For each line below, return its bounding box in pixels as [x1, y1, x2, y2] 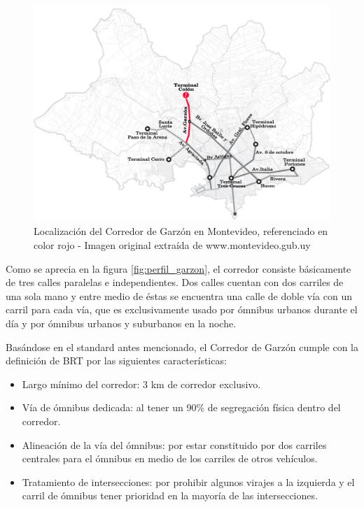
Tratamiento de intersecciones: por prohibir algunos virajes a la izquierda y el [22, 474, 355, 489]
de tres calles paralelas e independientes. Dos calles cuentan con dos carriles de [6, 275, 344, 290]
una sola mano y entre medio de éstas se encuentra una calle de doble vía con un [6, 288, 352, 303]
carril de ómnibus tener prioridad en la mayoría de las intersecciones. [22, 488, 318, 503]
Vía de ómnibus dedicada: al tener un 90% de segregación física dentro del [22, 400, 341, 415]
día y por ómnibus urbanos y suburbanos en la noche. [6, 316, 237, 331]
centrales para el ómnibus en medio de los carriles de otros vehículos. [22, 451, 318, 466]
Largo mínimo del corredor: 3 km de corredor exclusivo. [22, 376, 261, 391]
